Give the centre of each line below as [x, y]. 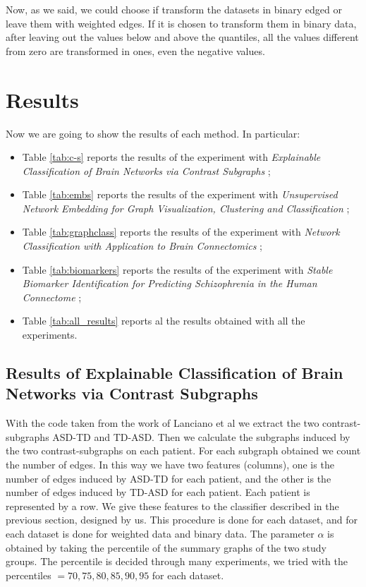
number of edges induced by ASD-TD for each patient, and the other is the [169, 478]
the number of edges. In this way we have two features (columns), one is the [170, 464]
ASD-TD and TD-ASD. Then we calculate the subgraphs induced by [201, 436]
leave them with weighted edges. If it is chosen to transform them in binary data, [181, 23]
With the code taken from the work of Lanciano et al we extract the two [163, 423]
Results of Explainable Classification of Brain [175, 373]
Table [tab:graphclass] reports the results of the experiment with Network [181, 232]
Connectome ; [52, 297]
